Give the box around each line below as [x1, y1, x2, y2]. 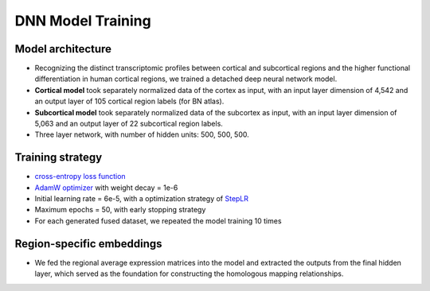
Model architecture [14, 42, 111, 56]
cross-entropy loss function [34, 172, 127, 181]
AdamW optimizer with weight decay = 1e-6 [34, 183, 178, 192]
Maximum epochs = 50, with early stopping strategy [34, 205, 206, 215]
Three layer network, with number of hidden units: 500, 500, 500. [34, 130, 250, 139]
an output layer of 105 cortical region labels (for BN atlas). [34, 96, 225, 107]
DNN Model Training [14, 12, 151, 29]
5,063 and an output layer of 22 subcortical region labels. [34, 119, 223, 129]
